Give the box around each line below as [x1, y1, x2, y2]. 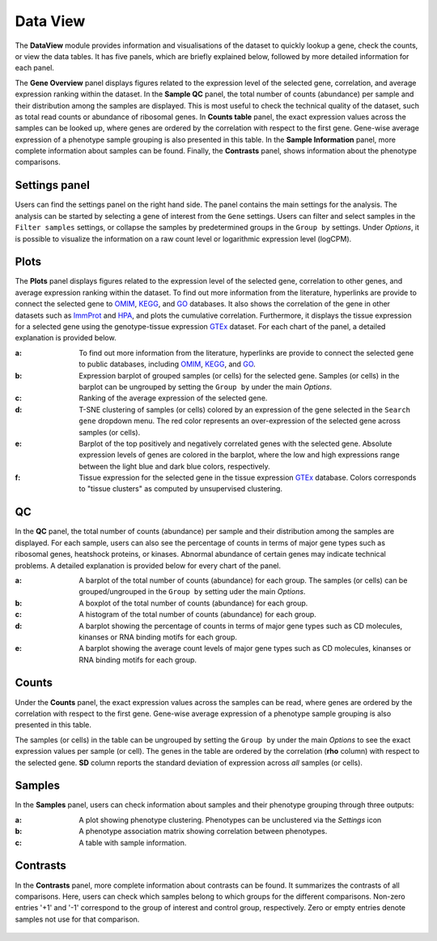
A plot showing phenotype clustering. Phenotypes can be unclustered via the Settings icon [78, 815, 382, 824]
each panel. [15, 63, 54, 73]
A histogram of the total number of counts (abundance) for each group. [78, 610, 317, 619]
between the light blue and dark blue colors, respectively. [78, 461, 270, 471]
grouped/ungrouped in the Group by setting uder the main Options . [78, 587, 306, 597]
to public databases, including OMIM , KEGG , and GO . [78, 359, 257, 369]
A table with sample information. [78, 837, 187, 847]
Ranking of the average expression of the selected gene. [78, 393, 268, 403]
